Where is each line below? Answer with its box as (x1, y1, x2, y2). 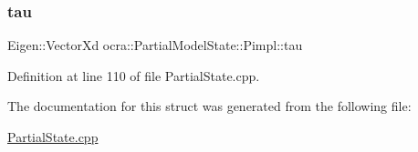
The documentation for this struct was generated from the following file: (7, 96, 412, 116)
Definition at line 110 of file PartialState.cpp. (7, 66, 260, 85)
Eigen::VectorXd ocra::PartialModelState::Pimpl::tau (7, 35, 303, 55)
